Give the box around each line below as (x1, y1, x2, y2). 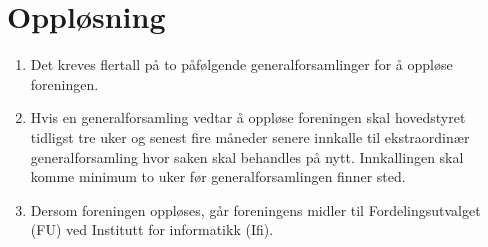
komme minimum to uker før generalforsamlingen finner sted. (30, 166, 406, 187)
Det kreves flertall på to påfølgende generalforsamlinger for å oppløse (30, 54, 453, 75)
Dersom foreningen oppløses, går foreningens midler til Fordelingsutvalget (30, 199, 481, 220)
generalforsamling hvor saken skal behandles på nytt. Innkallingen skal (30, 146, 464, 167)
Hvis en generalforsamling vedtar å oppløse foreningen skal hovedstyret (30, 107, 466, 128)
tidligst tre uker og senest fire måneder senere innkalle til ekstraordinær (30, 126, 470, 147)
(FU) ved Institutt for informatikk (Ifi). (30, 219, 274, 240)
